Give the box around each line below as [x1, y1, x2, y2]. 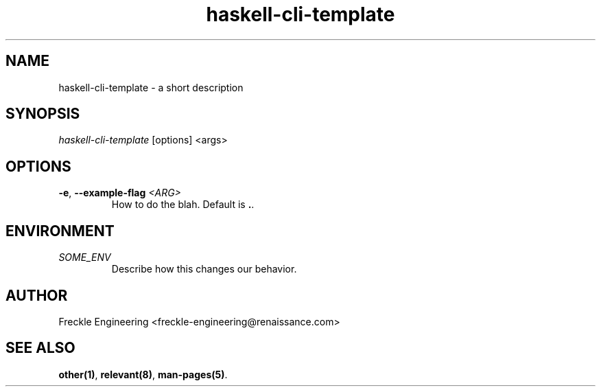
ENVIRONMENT [5, 222, 115, 240]
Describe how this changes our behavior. [111, 263, 297, 275]
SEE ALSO [5, 339, 75, 357]
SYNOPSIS [5, 105, 80, 123]
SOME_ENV [58, 251, 111, 264]
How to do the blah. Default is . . [111, 198, 255, 211]
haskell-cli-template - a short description [58, 81, 244, 93]
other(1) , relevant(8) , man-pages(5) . [58, 368, 228, 380]
